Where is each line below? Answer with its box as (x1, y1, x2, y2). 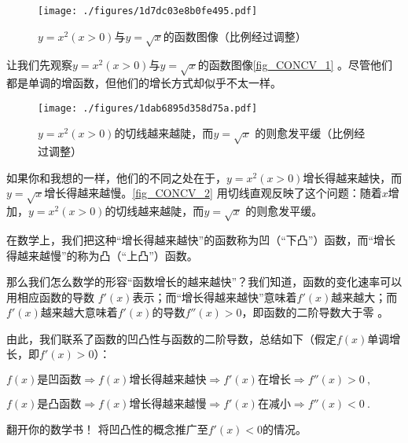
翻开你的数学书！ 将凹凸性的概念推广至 (6, 421, 208, 438)
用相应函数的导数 (6, 288, 94, 305)
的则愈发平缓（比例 (255, 125, 355, 141)
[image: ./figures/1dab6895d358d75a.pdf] (38, 102, 258, 114)
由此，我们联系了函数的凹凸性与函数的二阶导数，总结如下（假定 (6, 330, 336, 346)
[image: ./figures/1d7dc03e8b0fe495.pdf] (38, 5, 258, 16)
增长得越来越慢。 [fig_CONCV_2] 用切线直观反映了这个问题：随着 (44, 185, 382, 201)
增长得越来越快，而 (303, 169, 402, 185)
